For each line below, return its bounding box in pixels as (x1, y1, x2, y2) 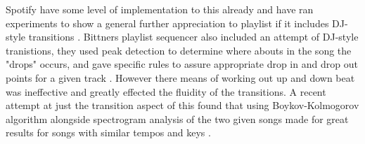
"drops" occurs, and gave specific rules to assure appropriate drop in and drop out (6, 57, 358, 71)
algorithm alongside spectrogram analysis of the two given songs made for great (6, 111, 349, 126)
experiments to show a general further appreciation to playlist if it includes (6, 15, 329, 30)
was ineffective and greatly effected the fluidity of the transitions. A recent (6, 84, 326, 99)
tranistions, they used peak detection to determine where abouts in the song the (6, 43, 352, 57)
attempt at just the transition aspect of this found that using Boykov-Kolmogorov (6, 98, 359, 113)
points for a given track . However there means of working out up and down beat (6, 70, 355, 85)
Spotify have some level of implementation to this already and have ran (6, 2, 314, 16)
